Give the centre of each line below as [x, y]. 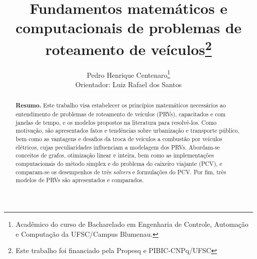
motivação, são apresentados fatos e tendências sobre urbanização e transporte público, [128, 130]
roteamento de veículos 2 [128, 48]
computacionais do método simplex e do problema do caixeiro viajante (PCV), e [119, 164]
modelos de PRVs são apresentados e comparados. [80, 180]
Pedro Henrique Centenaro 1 [128, 74]
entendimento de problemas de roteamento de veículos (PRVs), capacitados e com [121, 114]
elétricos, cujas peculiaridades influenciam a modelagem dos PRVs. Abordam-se [118, 147]
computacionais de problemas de [128, 27]
